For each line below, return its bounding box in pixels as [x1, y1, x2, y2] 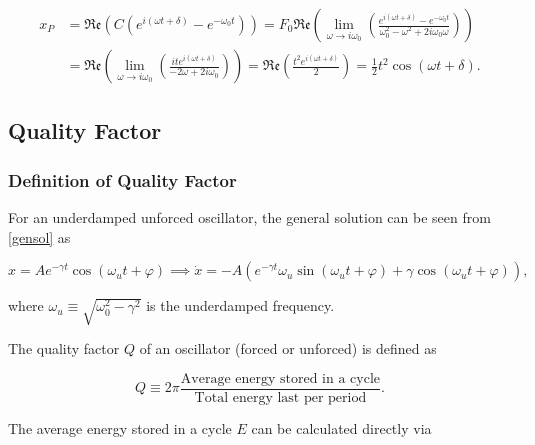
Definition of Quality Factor [8, 167, 237, 192]
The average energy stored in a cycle [8, 417, 232, 438]
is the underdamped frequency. [146, 295, 335, 316]
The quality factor [8, 338, 120, 359]
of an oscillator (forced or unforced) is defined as [139, 338, 437, 359]
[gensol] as [8, 226, 71, 247]
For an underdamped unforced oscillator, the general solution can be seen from [8, 207, 491, 228]
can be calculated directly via [251, 417, 432, 438]
